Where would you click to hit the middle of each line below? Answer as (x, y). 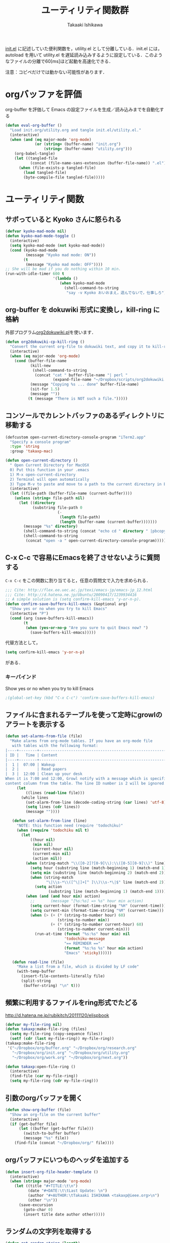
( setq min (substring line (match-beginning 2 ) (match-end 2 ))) (99, 873)
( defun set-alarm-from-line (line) (49, 821)
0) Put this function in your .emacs (50, 470)
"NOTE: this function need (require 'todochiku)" (70, 826)
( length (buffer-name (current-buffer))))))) (108, 522)
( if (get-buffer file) (34, 1124)
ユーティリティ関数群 (85, 10)
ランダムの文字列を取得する (49, 1231)
